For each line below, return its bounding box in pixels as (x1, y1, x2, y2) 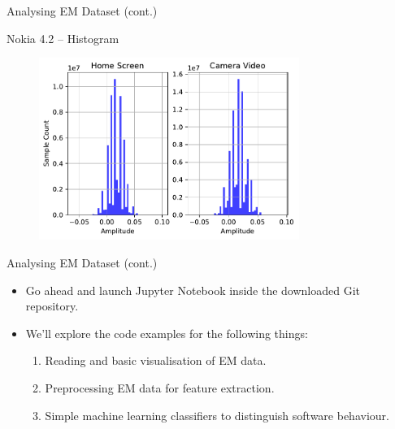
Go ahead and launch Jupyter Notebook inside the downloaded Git (25, 281, 361, 298)
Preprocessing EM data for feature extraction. (45, 379, 275, 396)
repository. (25, 297, 79, 314)
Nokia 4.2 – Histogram (7, 29, 119, 46)
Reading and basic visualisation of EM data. (45, 352, 267, 369)
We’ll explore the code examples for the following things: (25, 324, 308, 341)
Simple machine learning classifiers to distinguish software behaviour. (45, 406, 389, 423)
